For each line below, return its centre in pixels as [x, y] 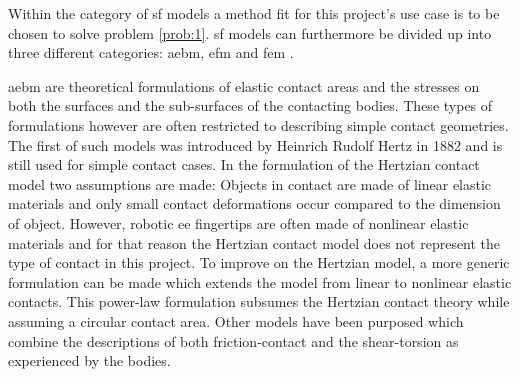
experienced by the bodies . [89, 360]
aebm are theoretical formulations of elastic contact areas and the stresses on [244, 85]
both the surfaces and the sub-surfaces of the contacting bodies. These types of [250, 105]
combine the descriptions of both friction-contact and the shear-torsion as [233, 340]
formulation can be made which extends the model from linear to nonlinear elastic [260, 281]
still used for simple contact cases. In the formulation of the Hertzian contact [244, 164]
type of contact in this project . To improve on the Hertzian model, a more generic [259, 262]
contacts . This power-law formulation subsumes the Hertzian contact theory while [259, 301]
